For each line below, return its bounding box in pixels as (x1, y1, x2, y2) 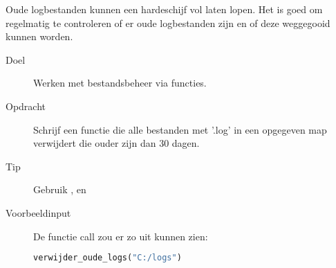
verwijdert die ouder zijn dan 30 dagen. (33, 136, 200, 150)
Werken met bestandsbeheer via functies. (33, 75, 207, 90)
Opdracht (6, 98, 46, 113)
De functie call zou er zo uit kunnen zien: (33, 229, 208, 243)
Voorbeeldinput (6, 205, 71, 220)
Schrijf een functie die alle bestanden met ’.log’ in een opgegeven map (33, 122, 327, 136)
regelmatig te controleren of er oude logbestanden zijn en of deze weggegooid (6, 15, 330, 30)
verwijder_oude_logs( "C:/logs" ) (33, 253, 182, 263)
